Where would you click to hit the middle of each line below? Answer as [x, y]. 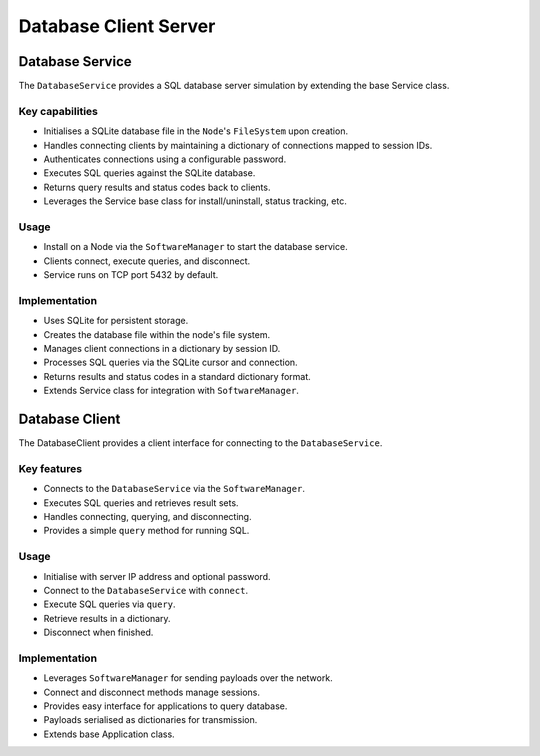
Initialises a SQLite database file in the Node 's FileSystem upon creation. [196, 131]
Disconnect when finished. [98, 632]
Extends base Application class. [109, 734]
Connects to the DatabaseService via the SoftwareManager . [174, 489]
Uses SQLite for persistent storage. [116, 321]
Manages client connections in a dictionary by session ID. [162, 348]
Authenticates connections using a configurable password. [165, 159]
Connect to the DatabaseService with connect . [146, 590]
